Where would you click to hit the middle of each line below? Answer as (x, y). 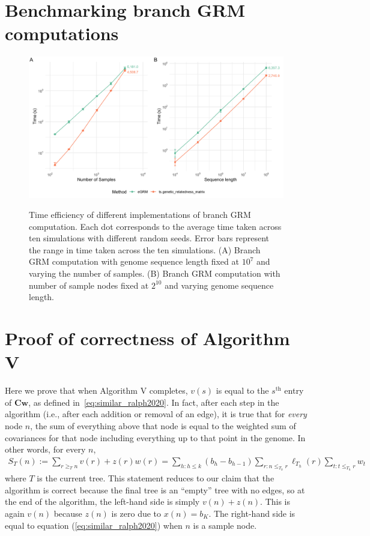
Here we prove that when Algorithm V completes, (96, 390)
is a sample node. (225, 525)
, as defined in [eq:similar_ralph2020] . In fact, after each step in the (154, 402)
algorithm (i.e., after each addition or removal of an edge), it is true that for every (156, 414)
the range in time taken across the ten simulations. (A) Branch (145, 249)
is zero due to (136, 513)
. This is (275, 501)
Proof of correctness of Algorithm (147, 338)
